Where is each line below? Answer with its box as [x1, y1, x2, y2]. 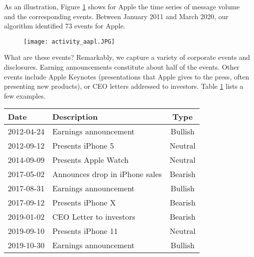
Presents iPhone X [52, 197, 116, 208]
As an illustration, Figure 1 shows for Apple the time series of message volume [4, 1, 240, 11]
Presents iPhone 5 [52, 140, 114, 152]
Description [52, 111, 98, 123]
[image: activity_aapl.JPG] [24, 38, 115, 45]
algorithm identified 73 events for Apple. [4, 21, 126, 31]
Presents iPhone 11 [52, 225, 118, 237]
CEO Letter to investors [52, 211, 135, 223]
